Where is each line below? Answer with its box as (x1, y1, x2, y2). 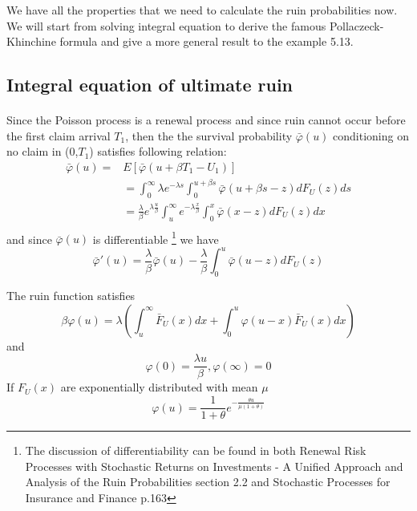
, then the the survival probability (125, 127, 293, 144)
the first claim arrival (6, 127, 111, 144)
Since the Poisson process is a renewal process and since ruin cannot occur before (6, 112, 406, 128)
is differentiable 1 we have (92, 228, 219, 247)
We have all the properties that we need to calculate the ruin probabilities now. (6, 2, 398, 18)
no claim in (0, (6, 143, 79, 160)
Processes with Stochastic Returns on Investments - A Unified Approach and (25, 457, 403, 474)
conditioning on (333, 127, 409, 144)
